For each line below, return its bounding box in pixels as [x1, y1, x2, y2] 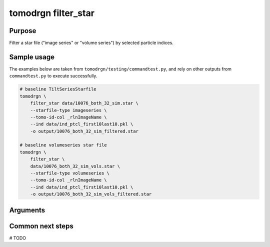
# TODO [9, 235, 26, 241]
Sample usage [9, 52, 55, 61]
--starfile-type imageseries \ [30, 107, 107, 113]
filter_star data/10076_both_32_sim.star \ [30, 100, 138, 106]
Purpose [9, 26, 36, 35]
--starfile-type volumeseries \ [30, 170, 110, 176]
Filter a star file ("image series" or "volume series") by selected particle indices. [9, 40, 173, 46]
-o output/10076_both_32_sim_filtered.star [30, 128, 138, 134]
